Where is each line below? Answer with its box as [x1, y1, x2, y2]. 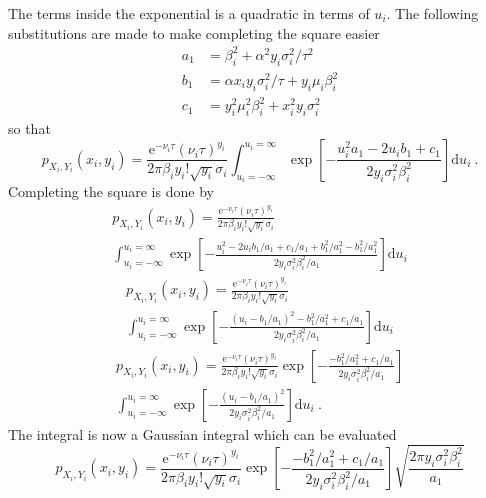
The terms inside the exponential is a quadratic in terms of [8, 3, 370, 23]
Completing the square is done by [8, 181, 214, 202]
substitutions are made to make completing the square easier [8, 22, 380, 43]
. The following [386, 3, 479, 23]
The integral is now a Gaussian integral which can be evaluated [8, 423, 397, 444]
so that [8, 118, 51, 139]
